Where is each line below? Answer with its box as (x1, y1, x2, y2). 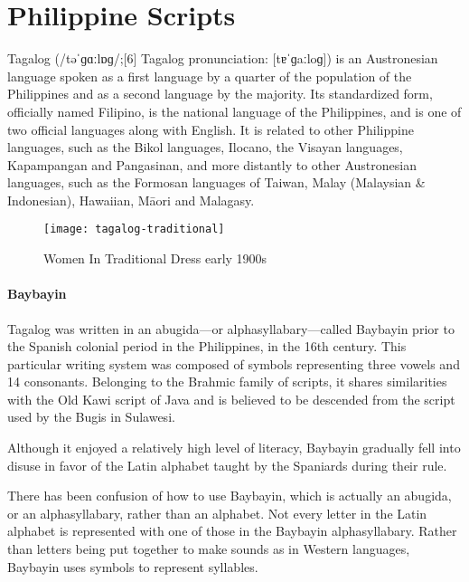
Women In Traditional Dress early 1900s (43, 249, 267, 268)
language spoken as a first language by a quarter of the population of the (7, 66, 412, 85)
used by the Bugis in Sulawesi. (7, 407, 175, 426)
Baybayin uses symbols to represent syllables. (7, 557, 258, 576)
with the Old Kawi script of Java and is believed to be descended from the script (7, 389, 455, 408)
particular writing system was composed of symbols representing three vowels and (7, 354, 460, 373)
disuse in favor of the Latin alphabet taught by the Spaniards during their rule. (7, 455, 447, 474)
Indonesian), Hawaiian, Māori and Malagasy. (7, 190, 255, 209)
